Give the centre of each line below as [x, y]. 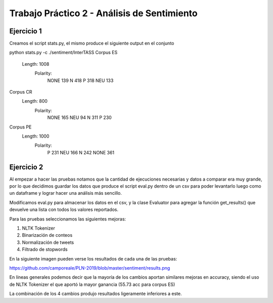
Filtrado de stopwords [45, 249]
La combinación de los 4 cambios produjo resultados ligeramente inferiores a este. [96, 294]
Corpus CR [21, 92]
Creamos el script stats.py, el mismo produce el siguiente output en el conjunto [92, 44]
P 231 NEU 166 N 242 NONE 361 [81, 152]
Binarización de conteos [47, 235]
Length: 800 [35, 101]
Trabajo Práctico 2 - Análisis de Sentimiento [103, 13]
